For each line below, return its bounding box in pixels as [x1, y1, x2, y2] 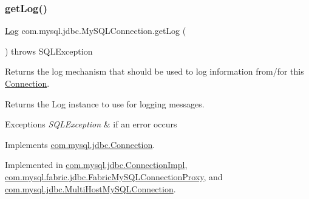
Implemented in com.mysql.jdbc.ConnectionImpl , [5, 158, 188, 171]
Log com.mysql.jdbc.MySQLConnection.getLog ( [5, 24, 186, 37]
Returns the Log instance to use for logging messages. [5, 97, 205, 110]
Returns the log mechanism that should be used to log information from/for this [5, 65, 304, 78]
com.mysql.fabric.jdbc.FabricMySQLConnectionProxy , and [5, 170, 223, 183]
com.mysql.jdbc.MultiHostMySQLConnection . [5, 182, 176, 195]
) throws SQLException [5, 44, 93, 57]
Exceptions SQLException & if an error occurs [5, 118, 177, 130]
